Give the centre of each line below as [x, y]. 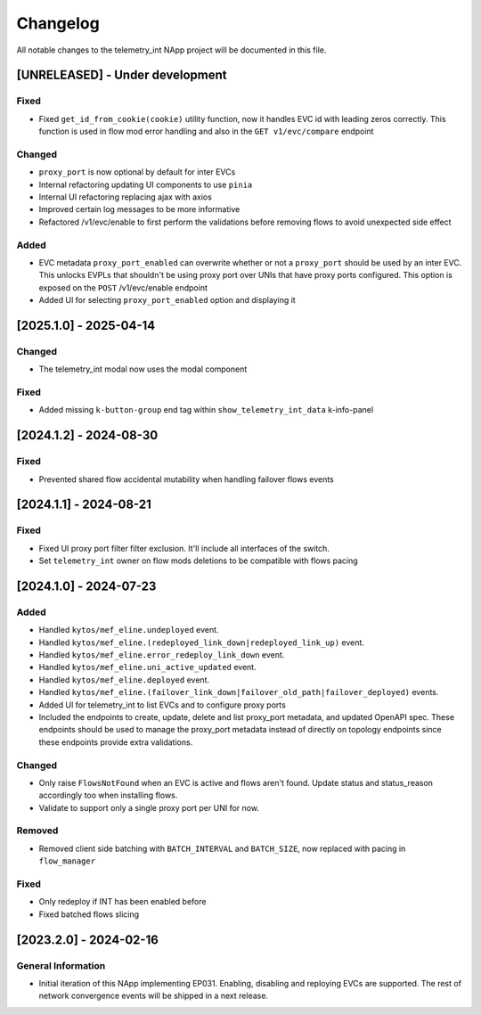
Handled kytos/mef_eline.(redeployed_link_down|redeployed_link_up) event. [202, 643]
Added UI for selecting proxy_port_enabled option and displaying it [167, 300]
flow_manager [67, 861]
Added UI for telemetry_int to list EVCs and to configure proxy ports [163, 705]
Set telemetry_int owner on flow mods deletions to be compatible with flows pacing [198, 561]
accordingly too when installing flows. [108, 795]
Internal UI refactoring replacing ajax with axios [126, 197]
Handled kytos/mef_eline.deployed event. [124, 679]
